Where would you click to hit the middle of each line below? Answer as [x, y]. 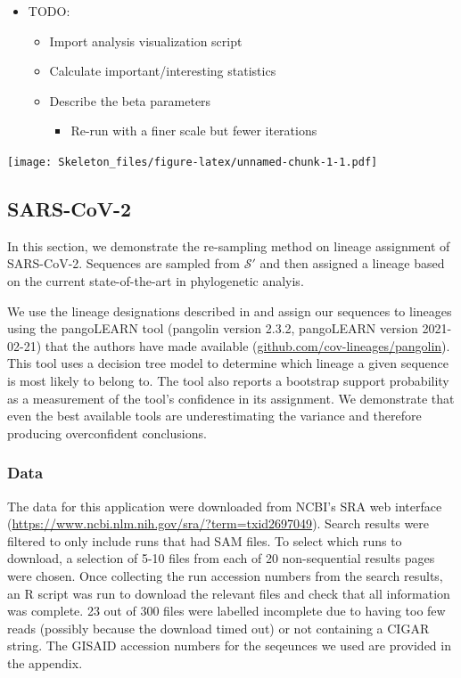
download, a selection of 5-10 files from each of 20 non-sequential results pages [221, 558]
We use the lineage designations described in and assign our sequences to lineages [230, 310]
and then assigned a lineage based [352, 263]
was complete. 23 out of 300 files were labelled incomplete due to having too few [226, 611]
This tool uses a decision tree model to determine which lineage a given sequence [228, 363]
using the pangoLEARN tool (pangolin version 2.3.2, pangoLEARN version [213, 328]
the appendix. [45, 662]
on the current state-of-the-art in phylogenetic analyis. [156, 281]
